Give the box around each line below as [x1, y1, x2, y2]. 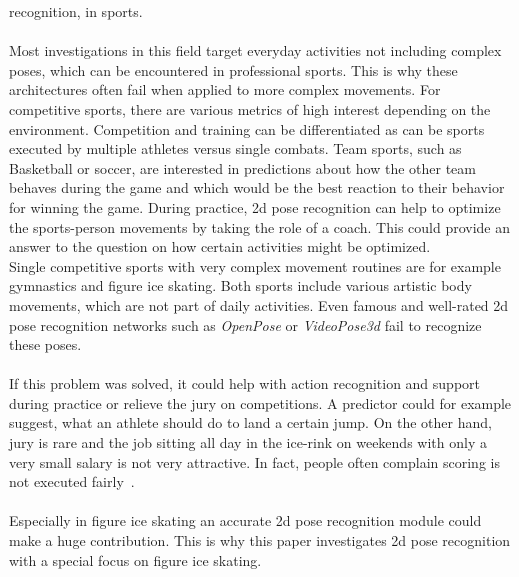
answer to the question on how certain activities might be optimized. [9, 236, 431, 257]
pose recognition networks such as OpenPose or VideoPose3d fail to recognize [9, 314, 482, 335]
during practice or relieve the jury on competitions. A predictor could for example [9, 392, 512, 413]
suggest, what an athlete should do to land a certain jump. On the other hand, [9, 412, 492, 433]
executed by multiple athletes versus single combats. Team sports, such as [9, 138, 462, 159]
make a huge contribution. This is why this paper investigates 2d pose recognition [9, 530, 511, 551]
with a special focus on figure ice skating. [9, 549, 262, 570]
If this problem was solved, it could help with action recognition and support [9, 373, 481, 394]
